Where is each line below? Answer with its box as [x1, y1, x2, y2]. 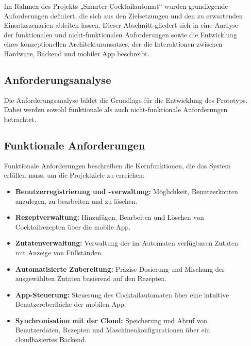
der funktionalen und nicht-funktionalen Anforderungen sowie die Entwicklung [4, 29, 237, 39]
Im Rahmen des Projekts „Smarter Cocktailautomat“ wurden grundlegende [4, 1, 228, 11]
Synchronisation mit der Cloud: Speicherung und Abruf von [15, 315, 208, 325]
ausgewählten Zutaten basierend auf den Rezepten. [15, 273, 167, 283]
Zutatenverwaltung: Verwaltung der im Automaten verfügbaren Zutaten [15, 238, 238, 248]
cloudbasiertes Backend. [15, 334, 86, 345]
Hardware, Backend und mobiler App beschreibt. [4, 48, 150, 58]
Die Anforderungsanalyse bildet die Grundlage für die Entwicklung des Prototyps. [4, 95, 248, 105]
